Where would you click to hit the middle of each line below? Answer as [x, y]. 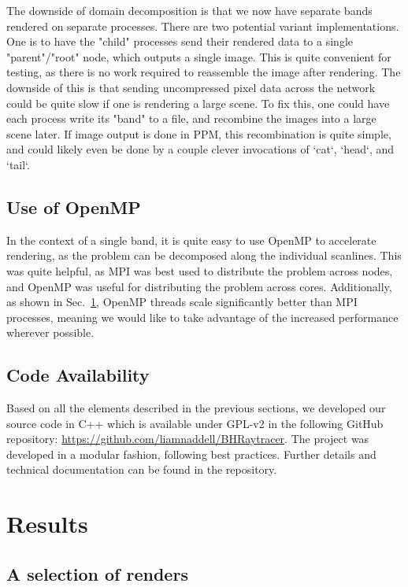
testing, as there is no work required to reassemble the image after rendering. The [204, 72]
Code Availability [78, 375]
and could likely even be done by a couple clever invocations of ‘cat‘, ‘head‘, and [200, 149]
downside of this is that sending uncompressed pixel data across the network [191, 87]
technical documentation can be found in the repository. [142, 469]
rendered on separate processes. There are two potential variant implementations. [203, 26]
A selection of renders [97, 573]
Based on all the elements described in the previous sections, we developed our [196, 408]
